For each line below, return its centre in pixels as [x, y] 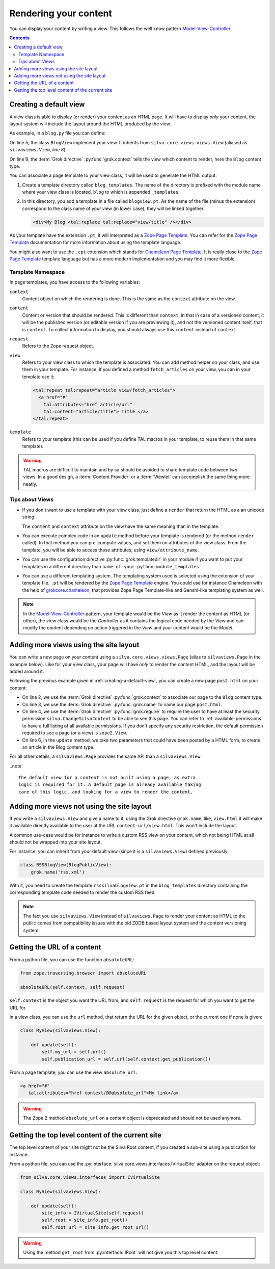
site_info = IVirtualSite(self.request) [93, 1213]
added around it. [27, 671]
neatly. [30, 484]
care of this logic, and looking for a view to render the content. [106, 792]
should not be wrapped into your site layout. [56, 842]
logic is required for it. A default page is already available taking [110, 785]
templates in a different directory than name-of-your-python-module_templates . [111, 566]
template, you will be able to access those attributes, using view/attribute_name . [111, 550]
